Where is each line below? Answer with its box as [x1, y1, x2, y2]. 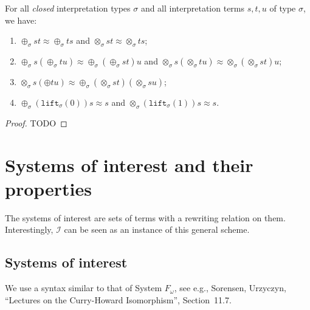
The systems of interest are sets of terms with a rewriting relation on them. [5, 211, 286, 224]
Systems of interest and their [5, 152, 253, 177]
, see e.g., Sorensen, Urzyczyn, [174, 281, 286, 294]
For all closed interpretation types [5, 2, 131, 14]
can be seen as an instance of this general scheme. [64, 223, 250, 236]
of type [269, 2, 296, 14]
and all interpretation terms [140, 2, 245, 14]
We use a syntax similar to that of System [5, 281, 162, 294]
